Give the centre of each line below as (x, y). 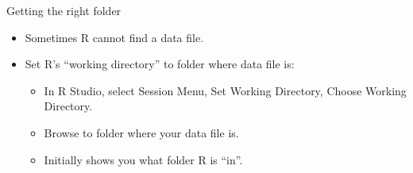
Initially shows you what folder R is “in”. (143, 159)
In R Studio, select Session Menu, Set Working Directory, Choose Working (225, 90)
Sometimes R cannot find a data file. (114, 37)
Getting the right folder (64, 10)
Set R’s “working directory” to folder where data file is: (160, 64)
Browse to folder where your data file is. (141, 132)
